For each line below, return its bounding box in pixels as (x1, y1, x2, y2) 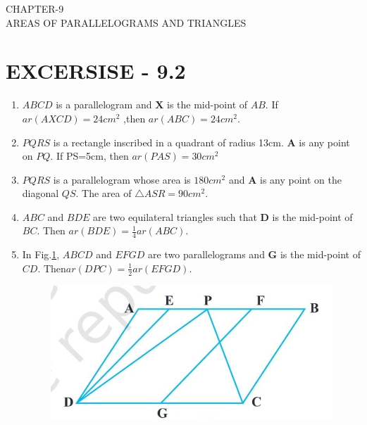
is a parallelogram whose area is (53, 172, 191, 186)
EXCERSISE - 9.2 (6, 56, 186, 85)
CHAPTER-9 (6, 1, 64, 15)
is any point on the (259, 172, 342, 186)
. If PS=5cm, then (50, 148, 129, 163)
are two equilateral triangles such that (93, 209, 257, 224)
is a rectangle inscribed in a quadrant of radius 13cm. (53, 134, 284, 149)
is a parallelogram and (56, 97, 152, 112)
